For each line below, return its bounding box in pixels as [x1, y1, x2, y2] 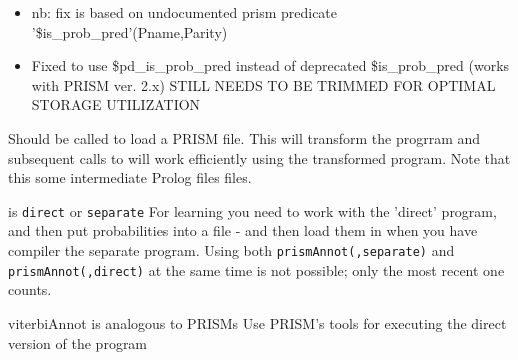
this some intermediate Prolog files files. [8, 167, 252, 188]
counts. [8, 279, 52, 300]
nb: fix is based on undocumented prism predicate [31, 2, 338, 22]
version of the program [8, 332, 148, 353]
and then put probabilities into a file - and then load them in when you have [8, 220, 478, 241]
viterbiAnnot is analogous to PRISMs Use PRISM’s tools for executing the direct [8, 312, 507, 333]
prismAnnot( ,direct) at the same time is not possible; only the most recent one [8, 259, 505, 280]
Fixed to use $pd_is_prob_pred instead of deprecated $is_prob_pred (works [31, 55, 510, 76]
